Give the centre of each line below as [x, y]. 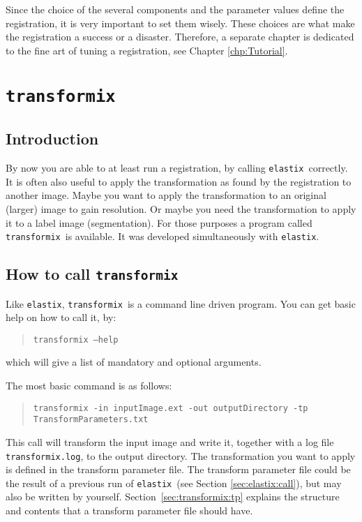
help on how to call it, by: [61, 317]
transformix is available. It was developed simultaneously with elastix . [163, 236]
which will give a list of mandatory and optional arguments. [134, 362]
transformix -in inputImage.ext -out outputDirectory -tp [171, 408]
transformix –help [76, 340]
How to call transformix [92, 274]
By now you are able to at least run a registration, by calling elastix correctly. [177, 168]
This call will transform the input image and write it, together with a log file [170, 441]
